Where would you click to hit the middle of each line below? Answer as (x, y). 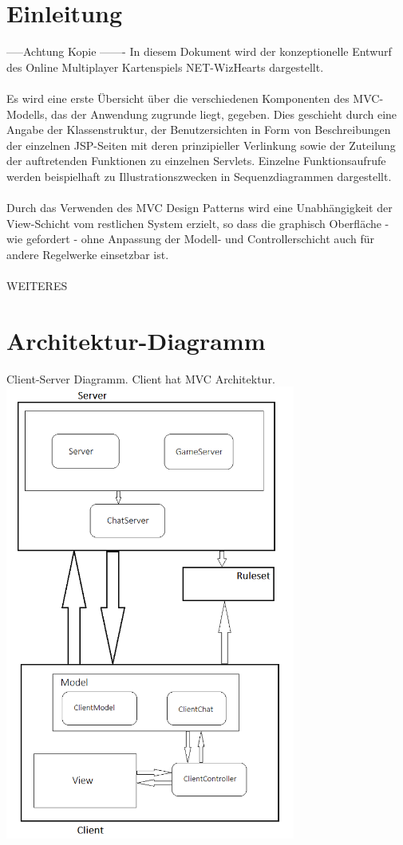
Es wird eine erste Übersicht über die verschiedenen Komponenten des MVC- (195, 98)
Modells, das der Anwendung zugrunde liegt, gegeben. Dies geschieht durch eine (202, 114)
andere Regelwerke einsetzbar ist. (88, 254)
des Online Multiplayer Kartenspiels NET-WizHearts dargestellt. (165, 67)
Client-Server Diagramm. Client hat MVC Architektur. (141, 378)
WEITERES (37, 286)
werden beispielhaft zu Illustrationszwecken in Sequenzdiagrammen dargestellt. (199, 176)
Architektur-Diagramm (136, 340)
